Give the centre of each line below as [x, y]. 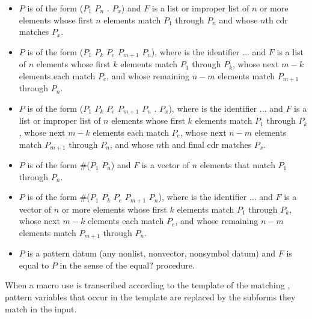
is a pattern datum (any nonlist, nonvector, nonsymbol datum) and [151, 253]
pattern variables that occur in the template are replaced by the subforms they [150, 297]
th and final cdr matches [206, 144]
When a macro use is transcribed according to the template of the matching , [148, 285]
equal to [34, 265]
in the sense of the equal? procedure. [127, 265]
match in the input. [41, 308]
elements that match [237, 164]
